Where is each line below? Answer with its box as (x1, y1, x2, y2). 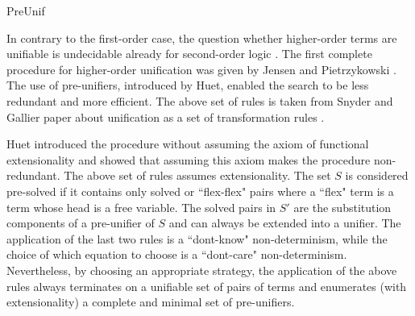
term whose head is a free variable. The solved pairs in (6, 198, 276, 215)
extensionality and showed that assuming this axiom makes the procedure (6, 151, 371, 168)
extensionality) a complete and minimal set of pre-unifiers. (6, 293, 295, 310)
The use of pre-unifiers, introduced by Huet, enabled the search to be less (6, 77, 369, 94)
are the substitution (293, 198, 392, 215)
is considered (345, 167, 409, 184)
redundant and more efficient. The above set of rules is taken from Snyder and (6, 92, 393, 109)
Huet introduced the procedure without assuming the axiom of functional (6, 135, 369, 152)
